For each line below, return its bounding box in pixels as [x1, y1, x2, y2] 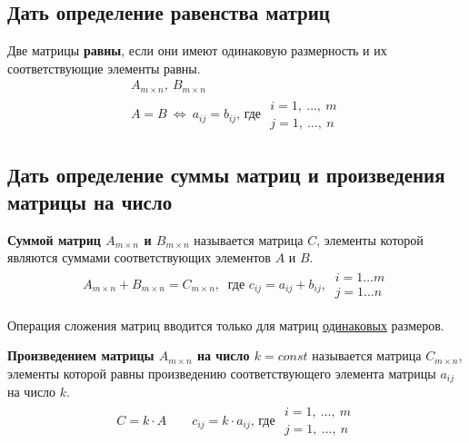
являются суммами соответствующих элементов [7, 248, 271, 267]
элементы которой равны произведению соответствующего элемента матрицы [7, 364, 436, 383]
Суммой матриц [7, 230, 101, 249]
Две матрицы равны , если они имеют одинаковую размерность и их [7, 41, 387, 60]
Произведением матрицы [7, 346, 155, 365]
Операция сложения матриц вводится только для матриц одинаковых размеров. [7, 315, 444, 334]
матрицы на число [7, 187, 173, 215]
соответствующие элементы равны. [7, 58, 201, 77]
